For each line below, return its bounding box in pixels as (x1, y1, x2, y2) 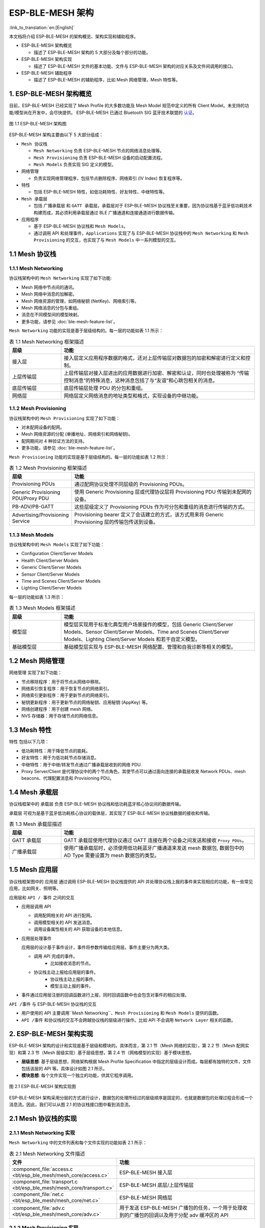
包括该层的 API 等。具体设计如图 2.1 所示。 (21, 1065, 107, 1071)
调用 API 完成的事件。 (33, 953, 78, 959)
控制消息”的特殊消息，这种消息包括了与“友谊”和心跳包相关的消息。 (64, 377, 218, 384)
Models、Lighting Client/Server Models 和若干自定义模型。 (64, 636, 201, 642)
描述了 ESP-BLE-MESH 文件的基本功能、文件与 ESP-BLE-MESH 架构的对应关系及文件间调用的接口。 (33, 63, 236, 69)
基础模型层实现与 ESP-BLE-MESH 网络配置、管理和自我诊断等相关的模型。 (64, 643, 236, 650)
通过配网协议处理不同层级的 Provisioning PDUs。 (74, 481, 187, 488)
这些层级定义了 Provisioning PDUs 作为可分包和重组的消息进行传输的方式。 (74, 503, 248, 510)
